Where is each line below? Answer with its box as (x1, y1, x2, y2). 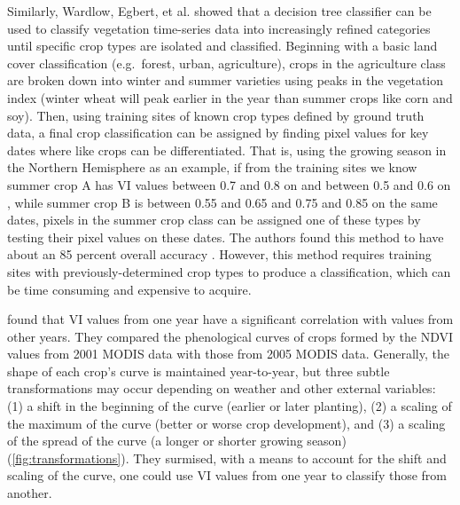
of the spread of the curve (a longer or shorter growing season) (7, 431, 347, 450)
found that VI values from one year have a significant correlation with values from (7, 310, 454, 328)
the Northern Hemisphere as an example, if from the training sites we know (7, 158, 417, 177)
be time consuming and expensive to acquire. (7, 280, 252, 298)
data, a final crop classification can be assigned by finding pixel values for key (7, 123, 429, 142)
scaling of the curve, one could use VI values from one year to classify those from (7, 466, 448, 485)
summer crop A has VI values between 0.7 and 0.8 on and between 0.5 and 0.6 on (7, 175, 451, 193)
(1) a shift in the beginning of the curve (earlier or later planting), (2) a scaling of (7, 397, 452, 415)
